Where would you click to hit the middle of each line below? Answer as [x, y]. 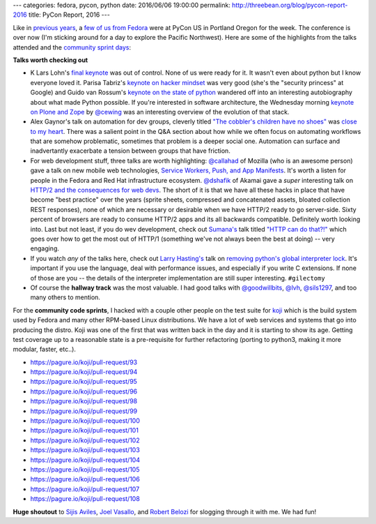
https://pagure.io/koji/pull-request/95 [84, 382]
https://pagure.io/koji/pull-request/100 [85, 421]
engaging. [45, 248]
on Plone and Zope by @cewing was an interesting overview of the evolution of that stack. [160, 112]
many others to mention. [65, 297]
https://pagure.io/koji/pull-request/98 [84, 401]
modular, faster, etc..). [45, 350]
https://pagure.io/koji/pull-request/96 [84, 391]
